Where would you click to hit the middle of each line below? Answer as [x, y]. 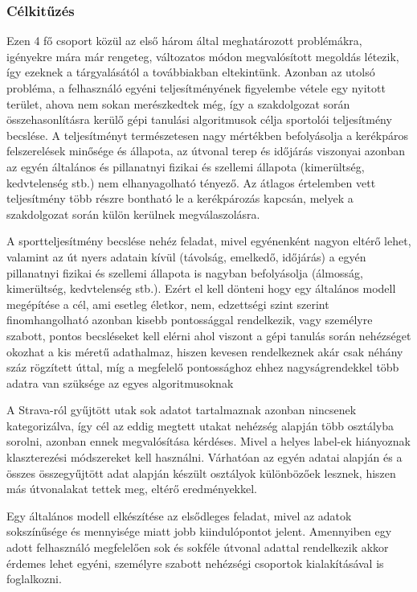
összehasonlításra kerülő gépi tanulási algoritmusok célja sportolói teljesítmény [199, 119]
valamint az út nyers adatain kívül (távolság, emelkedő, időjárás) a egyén [186, 256]
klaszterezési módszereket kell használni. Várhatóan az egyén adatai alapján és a [204, 457]
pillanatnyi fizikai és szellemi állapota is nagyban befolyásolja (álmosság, [185, 272]
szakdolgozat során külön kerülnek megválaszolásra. [133, 214]
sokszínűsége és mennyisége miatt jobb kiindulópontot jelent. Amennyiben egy [199, 531]
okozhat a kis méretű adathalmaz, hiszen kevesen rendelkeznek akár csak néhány [205, 351]
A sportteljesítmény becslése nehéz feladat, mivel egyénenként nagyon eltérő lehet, [209, 241]
